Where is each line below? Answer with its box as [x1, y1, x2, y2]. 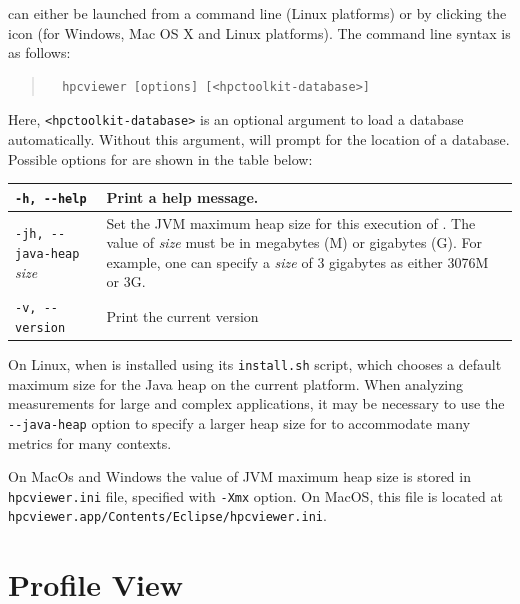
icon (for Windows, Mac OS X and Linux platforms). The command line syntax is [8, 22, 511, 43]
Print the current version [106, 306, 259, 327]
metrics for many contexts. [8, 432, 172, 453]
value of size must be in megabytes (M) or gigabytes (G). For [106, 232, 483, 253]
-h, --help [15, 191, 87, 206]
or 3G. [106, 271, 146, 292]
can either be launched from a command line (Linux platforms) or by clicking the [8, 3, 507, 23]
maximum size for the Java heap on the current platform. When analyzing [8, 373, 464, 394]
